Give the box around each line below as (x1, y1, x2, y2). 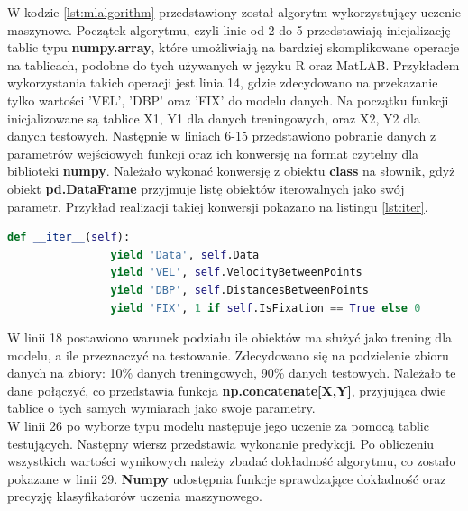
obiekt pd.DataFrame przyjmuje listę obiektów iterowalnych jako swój (7, 178, 405, 197)
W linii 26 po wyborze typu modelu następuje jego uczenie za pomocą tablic (7, 416, 429, 435)
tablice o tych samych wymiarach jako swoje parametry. (7, 398, 316, 417)
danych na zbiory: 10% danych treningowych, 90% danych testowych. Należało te (7, 363, 456, 382)
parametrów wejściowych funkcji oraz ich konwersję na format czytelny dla (7, 143, 419, 162)
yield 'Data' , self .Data (110, 248, 260, 261)
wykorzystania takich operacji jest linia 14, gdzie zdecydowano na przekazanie (7, 73, 438, 92)
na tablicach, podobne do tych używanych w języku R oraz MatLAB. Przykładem (7, 55, 460, 74)
